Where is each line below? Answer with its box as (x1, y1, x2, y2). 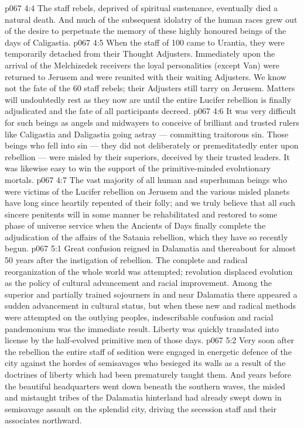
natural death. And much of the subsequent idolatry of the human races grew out (5, 13, 298, 25)
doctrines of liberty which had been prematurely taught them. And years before (5, 368, 291, 380)
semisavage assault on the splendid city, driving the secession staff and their (5, 402, 276, 415)
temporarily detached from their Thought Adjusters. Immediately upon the (5, 47, 275, 60)
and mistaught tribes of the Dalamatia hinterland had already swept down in (5, 391, 282, 403)
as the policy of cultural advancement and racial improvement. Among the (5, 277, 272, 289)
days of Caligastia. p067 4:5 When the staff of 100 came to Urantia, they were (5, 36, 285, 48)
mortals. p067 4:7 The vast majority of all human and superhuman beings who (5, 173, 287, 185)
